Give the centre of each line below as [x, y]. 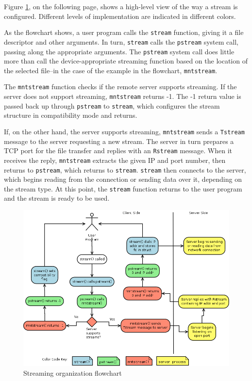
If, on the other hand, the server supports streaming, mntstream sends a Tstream [124, 131]
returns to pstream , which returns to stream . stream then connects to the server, [125, 169]
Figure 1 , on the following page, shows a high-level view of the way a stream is [121, 6]
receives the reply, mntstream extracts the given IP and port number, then [115, 160]
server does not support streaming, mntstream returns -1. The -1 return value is [123, 96]
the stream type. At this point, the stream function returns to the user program [123, 188]
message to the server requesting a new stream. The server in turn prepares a [119, 141]
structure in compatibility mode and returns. [71, 115]
